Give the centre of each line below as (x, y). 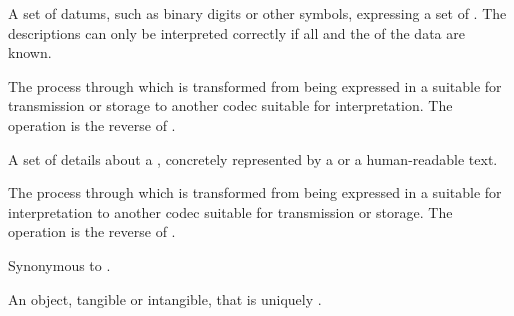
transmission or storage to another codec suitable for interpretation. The (230, 105)
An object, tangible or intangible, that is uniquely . (165, 298)
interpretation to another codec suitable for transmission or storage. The (230, 211)
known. (30, 52)
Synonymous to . (59, 264)
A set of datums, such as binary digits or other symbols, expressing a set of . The (257, 13)
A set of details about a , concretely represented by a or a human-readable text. (253, 158)
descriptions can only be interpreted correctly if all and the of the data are (236, 32)
